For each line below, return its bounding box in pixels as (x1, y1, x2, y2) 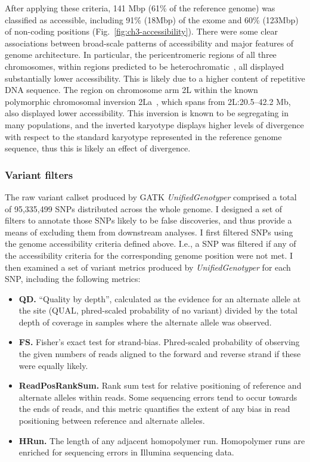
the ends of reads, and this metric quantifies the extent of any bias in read (18, 402, 290, 415)
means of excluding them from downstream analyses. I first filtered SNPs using (5, 225, 293, 238)
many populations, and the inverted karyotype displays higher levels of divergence (5, 118, 304, 131)
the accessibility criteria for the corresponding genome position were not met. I (5, 249, 293, 261)
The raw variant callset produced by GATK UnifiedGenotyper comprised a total (5, 190, 297, 203)
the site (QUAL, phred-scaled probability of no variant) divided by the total (18, 304, 297, 317)
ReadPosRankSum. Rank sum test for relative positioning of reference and (18, 379, 302, 392)
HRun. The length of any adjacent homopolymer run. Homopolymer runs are (18, 434, 305, 447)
